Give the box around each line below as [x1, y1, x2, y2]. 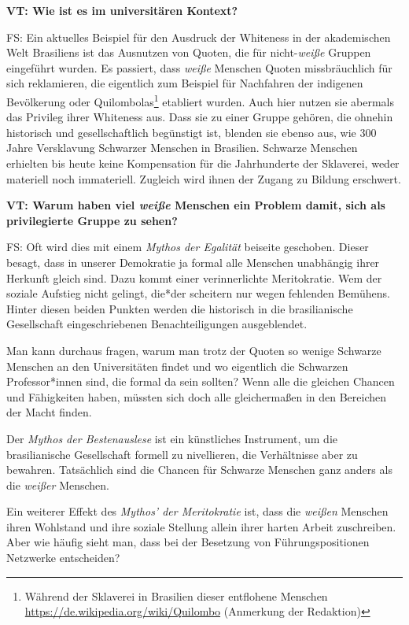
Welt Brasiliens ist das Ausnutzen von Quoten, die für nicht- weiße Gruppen [6, 44, 371, 61]
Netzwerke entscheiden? [6, 549, 120, 566]
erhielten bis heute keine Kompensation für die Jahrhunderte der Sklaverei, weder [6, 155, 400, 171]
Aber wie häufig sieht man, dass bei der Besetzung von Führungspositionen [6, 534, 370, 550]
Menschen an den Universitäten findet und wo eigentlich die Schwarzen [6, 357, 348, 374]
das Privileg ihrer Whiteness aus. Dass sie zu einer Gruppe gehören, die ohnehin [6, 109, 393, 125]
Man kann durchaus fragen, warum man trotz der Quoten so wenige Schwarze [6, 342, 381, 358]
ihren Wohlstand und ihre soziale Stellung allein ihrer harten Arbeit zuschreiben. [6, 518, 396, 534]
